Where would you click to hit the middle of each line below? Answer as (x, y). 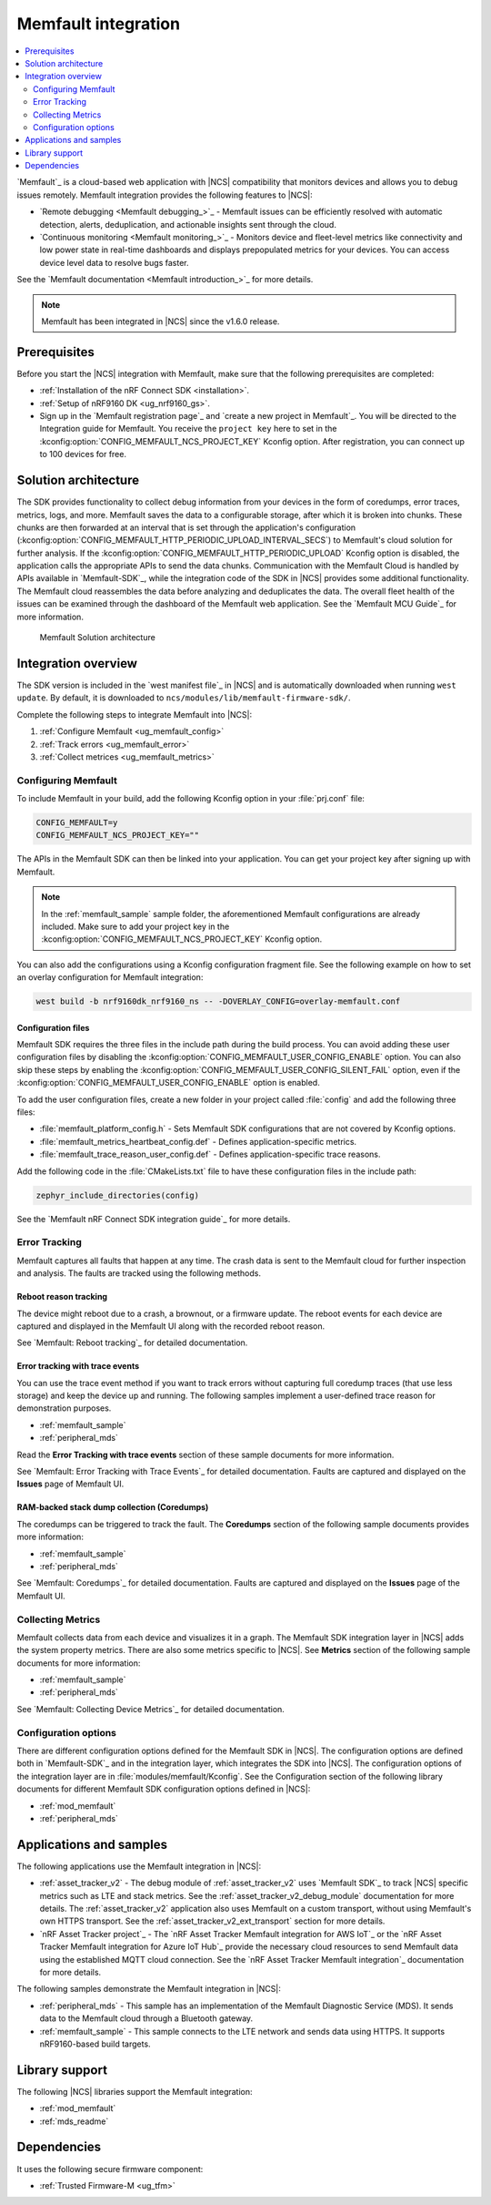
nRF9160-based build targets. (95, 2044)
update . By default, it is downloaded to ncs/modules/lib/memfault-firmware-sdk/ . (184, 698)
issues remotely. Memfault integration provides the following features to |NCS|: (165, 195)
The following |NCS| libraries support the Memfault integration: (135, 2091)
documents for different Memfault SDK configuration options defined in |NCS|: (164, 1789)
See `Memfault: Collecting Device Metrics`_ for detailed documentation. (151, 1709)
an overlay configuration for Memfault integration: (110, 977)
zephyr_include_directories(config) (118, 1195)
